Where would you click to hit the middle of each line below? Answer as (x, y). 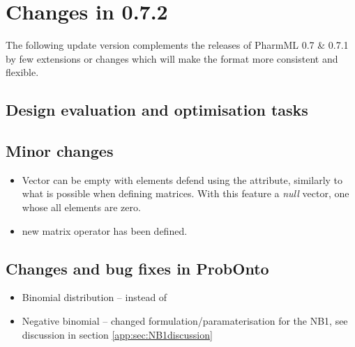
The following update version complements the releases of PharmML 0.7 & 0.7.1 (177, 45)
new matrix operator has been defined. (105, 230)
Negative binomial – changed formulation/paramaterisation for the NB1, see (185, 321)
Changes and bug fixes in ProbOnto (137, 268)
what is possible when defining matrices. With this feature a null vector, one (186, 193)
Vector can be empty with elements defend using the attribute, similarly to (182, 179)
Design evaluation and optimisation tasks (157, 110)
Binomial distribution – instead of (95, 297)
